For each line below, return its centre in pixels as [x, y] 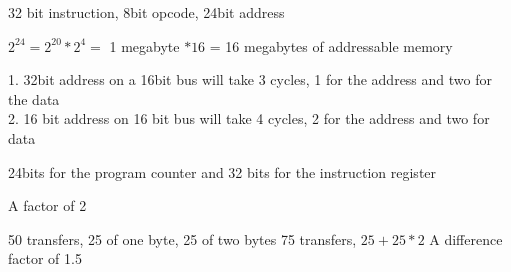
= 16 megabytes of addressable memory [331, 45]
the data [34, 98]
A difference [466, 238]
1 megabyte [144, 45]
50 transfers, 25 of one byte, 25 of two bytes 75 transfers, [182, 238]
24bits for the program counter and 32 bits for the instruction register [222, 171]
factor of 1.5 [45, 258]
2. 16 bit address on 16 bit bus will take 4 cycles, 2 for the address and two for [249, 118]
